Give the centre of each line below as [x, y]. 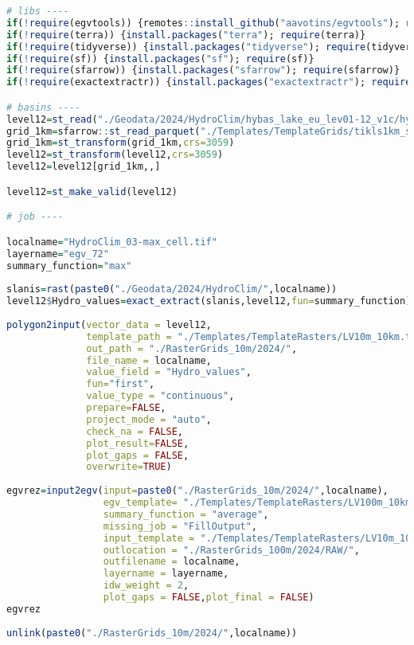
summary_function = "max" [69, 266]
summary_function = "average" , [186, 514]
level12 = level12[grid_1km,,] [84, 167]
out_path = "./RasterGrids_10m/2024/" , [192, 348]
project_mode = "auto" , [149, 419]
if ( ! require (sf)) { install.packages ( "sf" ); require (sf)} [160, 59]
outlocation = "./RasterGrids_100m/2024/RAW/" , [231, 550]
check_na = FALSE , [135, 431]
